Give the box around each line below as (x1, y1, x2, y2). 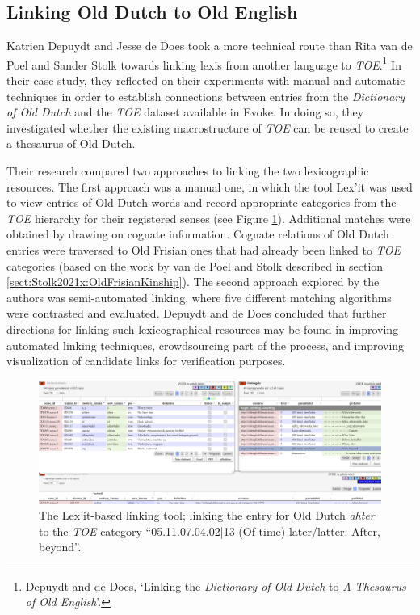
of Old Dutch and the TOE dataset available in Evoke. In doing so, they (6, 103, 364, 120)
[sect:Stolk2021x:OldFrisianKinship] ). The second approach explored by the (6, 273, 380, 290)
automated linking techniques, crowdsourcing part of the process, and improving (6, 336, 405, 353)
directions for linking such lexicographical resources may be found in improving (6, 320, 399, 337)
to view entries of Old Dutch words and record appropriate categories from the (6, 194, 397, 211)
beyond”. (39, 538, 82, 555)
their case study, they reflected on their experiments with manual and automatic (6, 72, 405, 89)
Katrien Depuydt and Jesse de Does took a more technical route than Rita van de (6, 37, 413, 54)
